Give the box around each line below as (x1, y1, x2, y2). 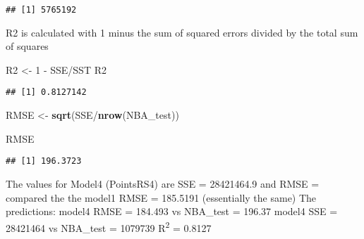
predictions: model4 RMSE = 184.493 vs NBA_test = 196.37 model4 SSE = (6, 204, 338, 219)
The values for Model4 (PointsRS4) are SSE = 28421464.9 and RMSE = (6, 176, 320, 190)
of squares (6, 39, 49, 53)
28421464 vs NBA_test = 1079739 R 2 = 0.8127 (6, 218, 212, 235)
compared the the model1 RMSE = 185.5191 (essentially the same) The (6, 190, 317, 205)
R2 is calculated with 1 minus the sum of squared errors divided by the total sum (6, 25, 358, 39)
